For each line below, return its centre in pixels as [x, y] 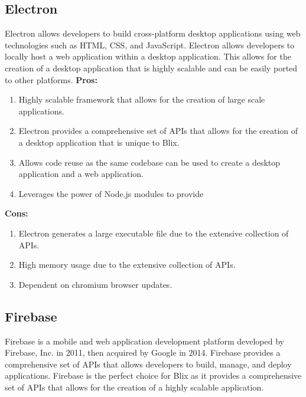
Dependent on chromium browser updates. [95, 284]
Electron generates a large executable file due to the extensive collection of [154, 233]
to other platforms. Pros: [51, 79]
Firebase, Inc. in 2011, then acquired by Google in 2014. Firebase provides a [143, 352]
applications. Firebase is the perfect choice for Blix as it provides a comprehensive [153, 375]
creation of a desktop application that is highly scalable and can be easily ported [151, 68]
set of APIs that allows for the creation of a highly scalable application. [134, 387]
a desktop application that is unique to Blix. [99, 142]
